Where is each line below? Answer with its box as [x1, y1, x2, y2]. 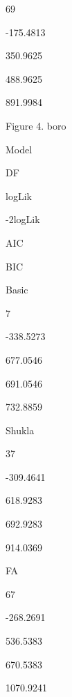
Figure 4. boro [6, 118, 66, 132]
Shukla [6, 422, 35, 437]
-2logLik [6, 212, 40, 227]
